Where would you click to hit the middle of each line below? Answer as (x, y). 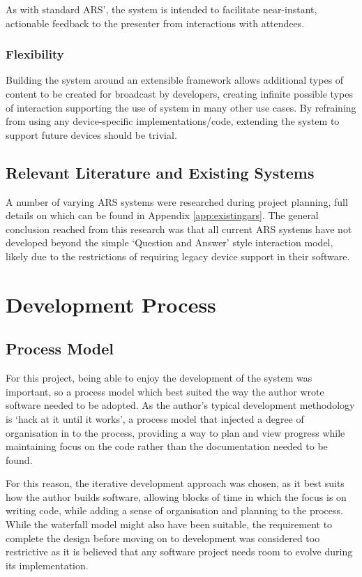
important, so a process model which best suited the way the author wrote (165, 391)
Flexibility (35, 54)
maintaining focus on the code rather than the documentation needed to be (167, 446)
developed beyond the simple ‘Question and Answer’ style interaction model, (169, 242)
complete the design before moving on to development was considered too (163, 538)
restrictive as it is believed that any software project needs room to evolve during (179, 552)
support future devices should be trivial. (91, 134)
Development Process (111, 304)
